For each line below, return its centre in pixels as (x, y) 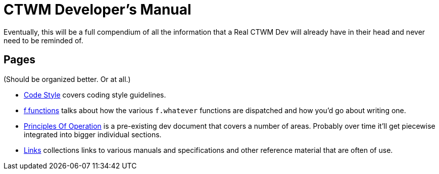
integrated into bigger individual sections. (93, 134)
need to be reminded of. (43, 40)
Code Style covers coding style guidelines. (95, 95)
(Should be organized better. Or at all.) (67, 79)
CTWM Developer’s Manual (97, 10)
